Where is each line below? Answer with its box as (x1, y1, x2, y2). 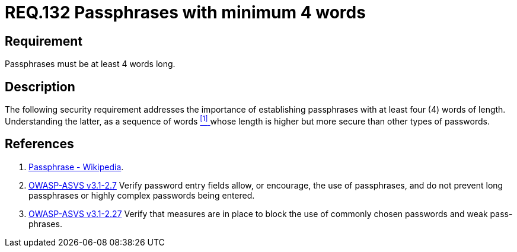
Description (5, 79, 75, 94)
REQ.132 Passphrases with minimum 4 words (5, 2, 366, 23)
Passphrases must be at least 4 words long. (5, 59, 175, 69)
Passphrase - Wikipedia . (28, 161, 124, 172)
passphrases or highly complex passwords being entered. (28, 190, 255, 200)
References (5, 136, 74, 152)
